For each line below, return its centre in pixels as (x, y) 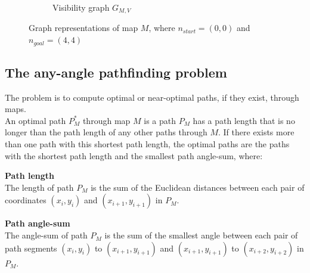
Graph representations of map (83, 28)
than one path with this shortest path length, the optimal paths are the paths (147, 144)
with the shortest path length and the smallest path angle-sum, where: (134, 155)
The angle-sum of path (46, 235)
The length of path (39, 187)
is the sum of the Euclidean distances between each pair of (198, 187)
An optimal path (35, 120)
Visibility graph (81, 7)
